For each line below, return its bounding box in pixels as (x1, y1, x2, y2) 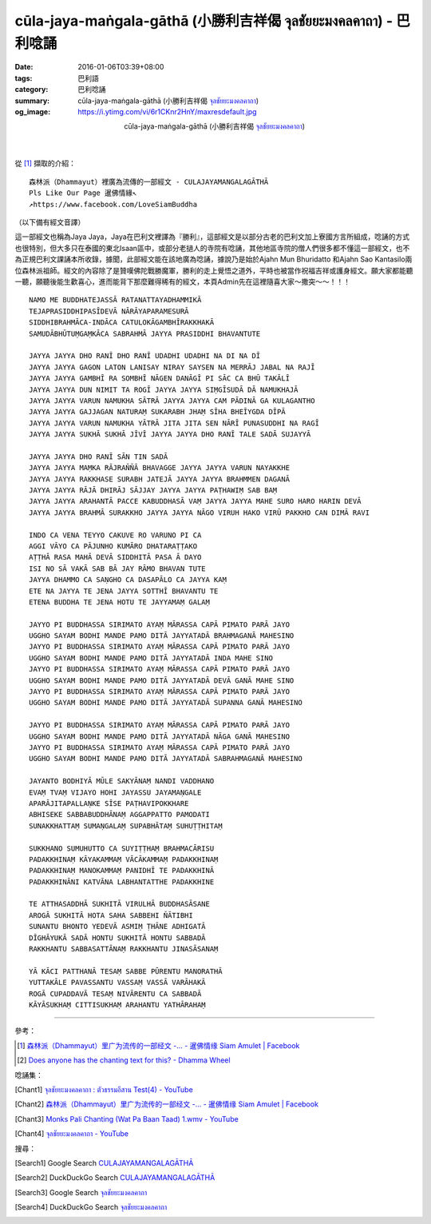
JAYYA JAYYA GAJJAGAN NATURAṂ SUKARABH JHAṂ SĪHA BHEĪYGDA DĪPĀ (29, 408, 287, 417)
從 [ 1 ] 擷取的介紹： (14, 158, 76, 168)
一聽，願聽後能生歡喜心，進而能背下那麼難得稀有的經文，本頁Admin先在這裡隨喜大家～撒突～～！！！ (14, 277, 351, 286)
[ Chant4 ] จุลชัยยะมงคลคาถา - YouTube (14, 1129, 129, 1138)
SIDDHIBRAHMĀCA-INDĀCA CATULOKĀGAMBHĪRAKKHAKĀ (29, 318, 215, 327)
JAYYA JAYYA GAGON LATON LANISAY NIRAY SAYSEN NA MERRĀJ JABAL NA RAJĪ (29, 362, 315, 372)
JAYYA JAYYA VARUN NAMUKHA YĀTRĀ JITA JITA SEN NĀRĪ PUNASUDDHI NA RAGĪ (29, 418, 319, 428)
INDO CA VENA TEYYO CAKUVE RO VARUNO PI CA (29, 530, 202, 540)
